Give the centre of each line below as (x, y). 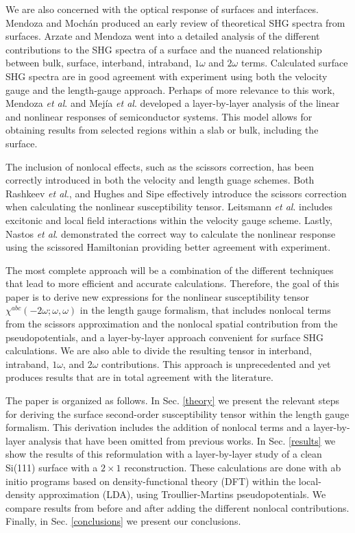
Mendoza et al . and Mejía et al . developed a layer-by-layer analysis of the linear (173, 103)
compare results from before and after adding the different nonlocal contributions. (177, 507)
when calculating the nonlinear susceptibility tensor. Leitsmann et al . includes (169, 207)
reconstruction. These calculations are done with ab (233, 467)
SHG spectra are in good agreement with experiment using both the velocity (167, 76)
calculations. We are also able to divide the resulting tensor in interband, (159, 350)
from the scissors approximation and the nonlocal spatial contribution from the (172, 324)
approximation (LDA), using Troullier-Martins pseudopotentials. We (182, 494)
